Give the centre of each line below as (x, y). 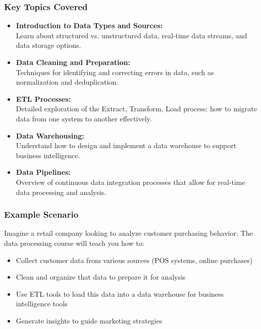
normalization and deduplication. (67, 82)
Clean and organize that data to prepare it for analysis (101, 277)
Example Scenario (41, 214)
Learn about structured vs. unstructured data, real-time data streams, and (132, 35)
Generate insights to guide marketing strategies (89, 320)
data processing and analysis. (61, 192)
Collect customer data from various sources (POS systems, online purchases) (134, 260)
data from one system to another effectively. (84, 118)
